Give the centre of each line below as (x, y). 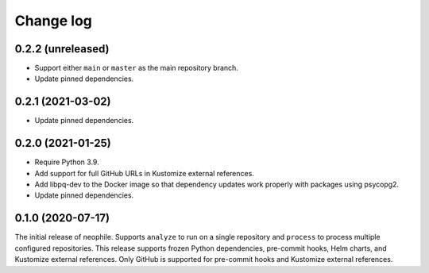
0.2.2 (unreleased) (62, 49)
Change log (54, 21)
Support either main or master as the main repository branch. (136, 68)
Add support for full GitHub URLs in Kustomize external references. (144, 173)
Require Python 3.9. (67, 162)
